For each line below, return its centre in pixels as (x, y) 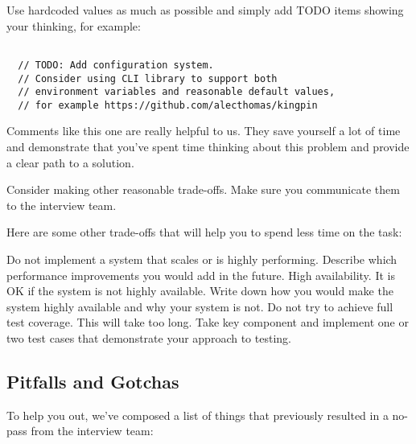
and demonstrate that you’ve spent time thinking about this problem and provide (208, 147)
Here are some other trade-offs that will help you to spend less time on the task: (204, 232)
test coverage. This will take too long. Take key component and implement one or (208, 322)
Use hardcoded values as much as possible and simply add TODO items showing (205, 10)
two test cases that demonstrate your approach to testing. (149, 338)
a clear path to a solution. (70, 162)
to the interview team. (62, 205)
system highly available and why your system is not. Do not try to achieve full (200, 306)
